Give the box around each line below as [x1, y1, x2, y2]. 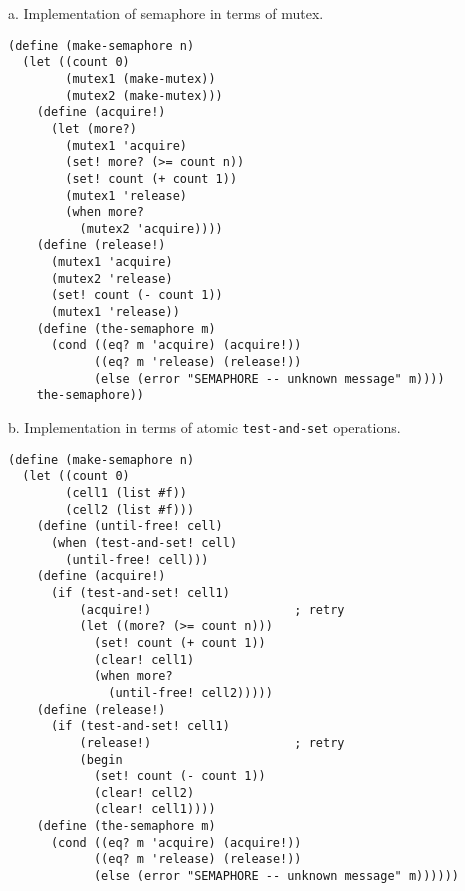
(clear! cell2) [93, 785, 195, 800]
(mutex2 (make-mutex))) [65, 88, 223, 103]
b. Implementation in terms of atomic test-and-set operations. [8, 417, 401, 438]
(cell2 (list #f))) [65, 502, 195, 517]
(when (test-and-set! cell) [50, 535, 238, 550]
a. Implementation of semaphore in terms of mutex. [8, 3, 324, 23]
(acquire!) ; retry [79, 602, 345, 617]
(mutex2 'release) [50, 271, 173, 286]
